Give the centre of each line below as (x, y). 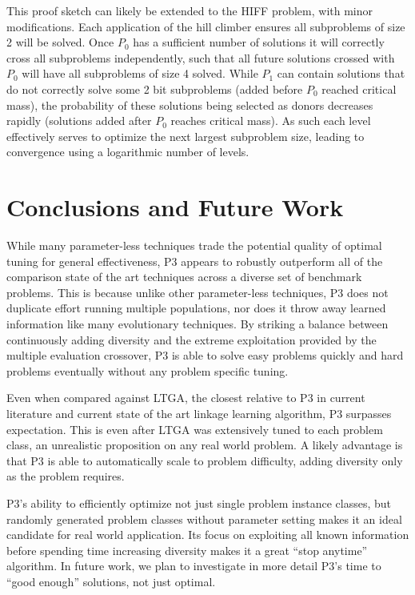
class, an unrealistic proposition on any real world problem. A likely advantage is (205, 445)
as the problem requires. (66, 476)
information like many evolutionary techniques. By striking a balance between (198, 324)
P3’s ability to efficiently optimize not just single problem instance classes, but (199, 503)
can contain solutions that (341, 73)
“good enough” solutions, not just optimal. (111, 581)
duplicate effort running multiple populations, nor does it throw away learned (196, 308)
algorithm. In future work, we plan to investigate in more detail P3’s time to (194, 566)
